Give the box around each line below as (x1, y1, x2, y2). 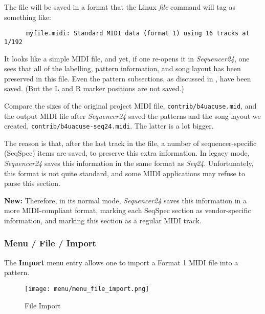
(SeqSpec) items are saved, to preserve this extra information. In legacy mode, (4, 148, 250, 158)
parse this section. (4, 178, 60, 189)
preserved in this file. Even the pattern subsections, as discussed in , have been (4, 73, 251, 83)
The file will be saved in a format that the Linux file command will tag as (4, 2, 235, 12)
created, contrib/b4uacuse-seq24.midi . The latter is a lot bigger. (4, 120, 214, 131)
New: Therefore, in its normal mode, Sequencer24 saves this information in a (4, 195, 247, 205)
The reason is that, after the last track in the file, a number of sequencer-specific (4, 137, 257, 148)
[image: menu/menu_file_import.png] (25, 285, 149, 292)
